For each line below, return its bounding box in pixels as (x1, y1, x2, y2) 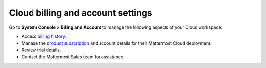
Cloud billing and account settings (9, 7, 152, 18)
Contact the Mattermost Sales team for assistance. (21, 54, 125, 60)
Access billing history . (21, 33, 66, 39)
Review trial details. (21, 47, 61, 53)
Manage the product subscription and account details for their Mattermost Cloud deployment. (21, 40, 212, 46)
